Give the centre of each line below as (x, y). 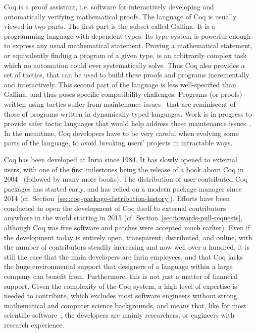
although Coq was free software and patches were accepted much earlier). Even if (127, 228)
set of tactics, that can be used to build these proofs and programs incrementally (127, 75)
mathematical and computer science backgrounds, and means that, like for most (126, 305)
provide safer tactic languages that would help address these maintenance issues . (128, 123)
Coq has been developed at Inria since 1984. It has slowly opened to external (121, 159)
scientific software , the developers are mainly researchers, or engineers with (119, 315)
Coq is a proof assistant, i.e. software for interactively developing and (109, 6)
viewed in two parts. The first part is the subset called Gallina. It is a (110, 26)
